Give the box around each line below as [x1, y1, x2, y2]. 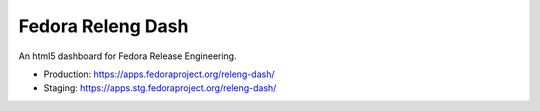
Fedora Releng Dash [18, 15, 189, 37]
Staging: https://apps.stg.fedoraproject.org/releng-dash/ [43, 82, 277, 94]
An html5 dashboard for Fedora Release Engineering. [18, 50, 237, 62]
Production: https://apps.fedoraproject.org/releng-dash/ [43, 68, 275, 80]
